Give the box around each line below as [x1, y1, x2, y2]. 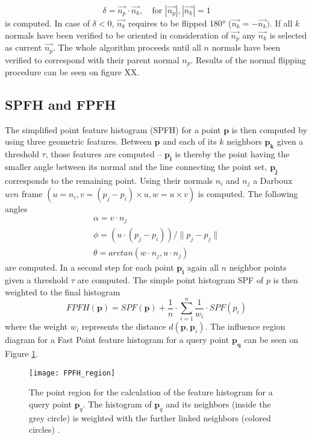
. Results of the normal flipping [190, 53, 306, 66]
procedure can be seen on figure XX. [5, 65, 140, 78]
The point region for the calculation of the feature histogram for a [29, 386, 273, 398]
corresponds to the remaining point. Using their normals [5, 174, 213, 186]
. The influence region [205, 320, 285, 333]
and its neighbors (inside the [166, 398, 271, 410]
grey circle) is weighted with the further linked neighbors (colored [29, 411, 271, 424]
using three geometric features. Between [5, 135, 152, 148]
